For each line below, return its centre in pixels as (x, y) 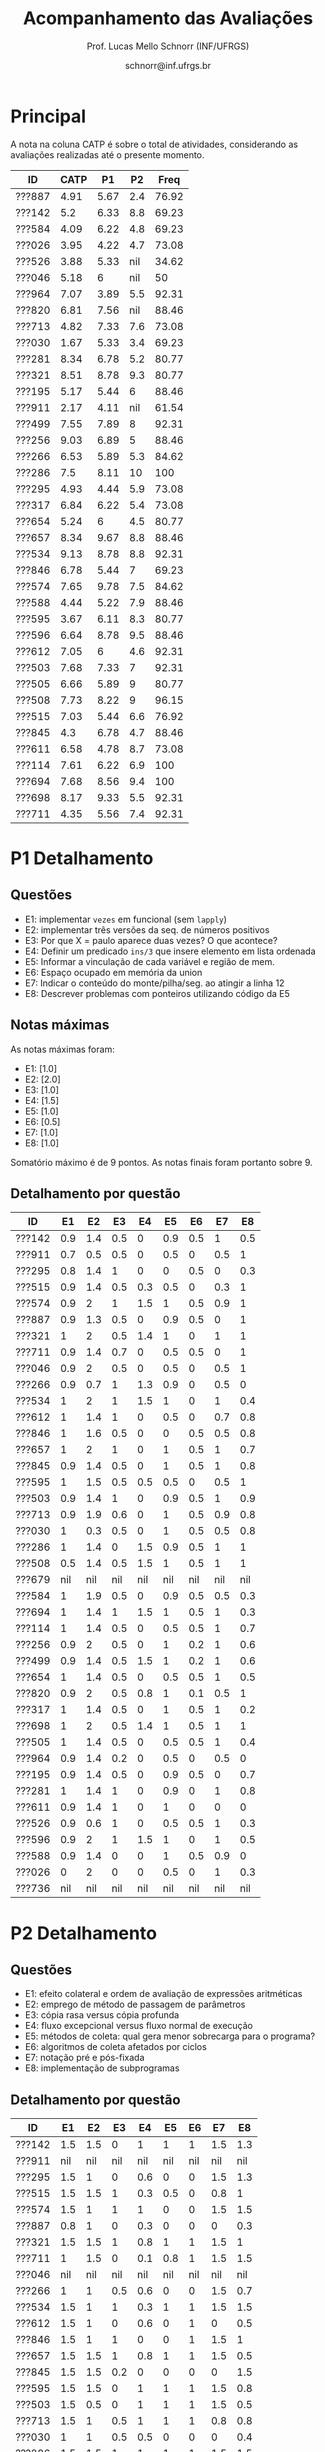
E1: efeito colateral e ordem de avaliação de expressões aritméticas (163, 1994)
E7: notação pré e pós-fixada (84, 2058)
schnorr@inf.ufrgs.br (168, 65)
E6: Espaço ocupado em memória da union (113, 972)
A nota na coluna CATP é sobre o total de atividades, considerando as (154, 144)
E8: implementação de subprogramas (102, 2068)
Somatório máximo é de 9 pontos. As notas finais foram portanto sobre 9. (161, 1162)
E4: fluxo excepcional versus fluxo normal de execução (138, 2026)
